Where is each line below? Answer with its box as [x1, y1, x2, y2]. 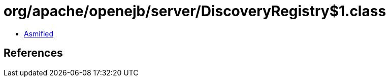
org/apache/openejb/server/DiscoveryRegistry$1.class [4, 3, 386, 20]
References [4, 47, 63, 60]
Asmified [24, 29, 54, 38]
